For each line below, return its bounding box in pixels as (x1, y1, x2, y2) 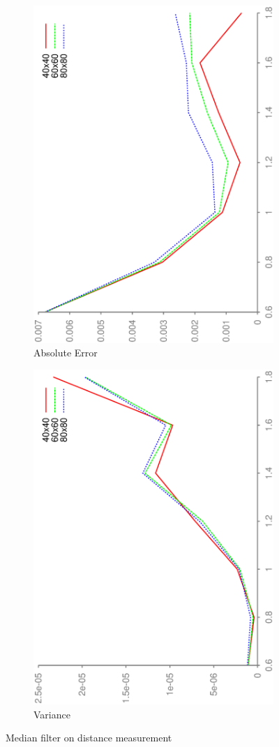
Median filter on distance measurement (6, 730, 172, 745)
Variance (33, 707, 70, 721)
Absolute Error (33, 345, 98, 360)
